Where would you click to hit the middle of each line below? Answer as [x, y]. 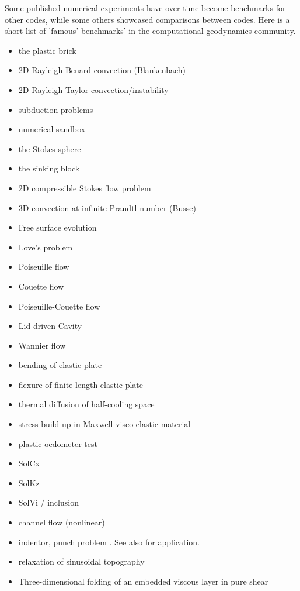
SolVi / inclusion [48, 502]
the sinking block [49, 168]
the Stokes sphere [50, 148]
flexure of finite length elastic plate [81, 384]
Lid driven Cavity [50, 326]
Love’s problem [46, 247]
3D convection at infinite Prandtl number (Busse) [107, 207]
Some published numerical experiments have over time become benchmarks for [145, 8]
